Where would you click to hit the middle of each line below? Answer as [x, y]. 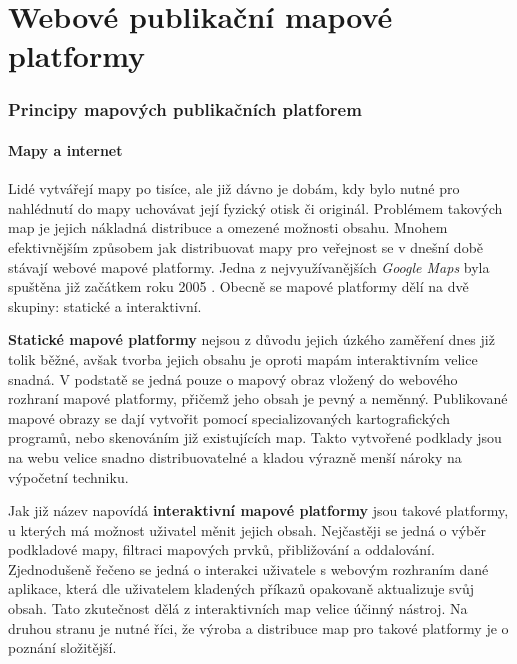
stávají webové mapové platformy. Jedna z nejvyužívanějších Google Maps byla [249, 266]
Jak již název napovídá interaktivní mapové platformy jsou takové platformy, [258, 510]
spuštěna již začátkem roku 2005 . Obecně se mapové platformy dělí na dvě [238, 286]
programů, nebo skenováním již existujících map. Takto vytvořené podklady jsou [255, 437]
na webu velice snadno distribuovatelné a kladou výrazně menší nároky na [235, 456]
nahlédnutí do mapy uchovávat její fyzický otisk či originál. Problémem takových [255, 207]
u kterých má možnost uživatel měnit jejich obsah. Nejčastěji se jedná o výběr [247, 529]
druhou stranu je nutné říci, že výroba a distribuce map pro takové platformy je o [258, 627]
